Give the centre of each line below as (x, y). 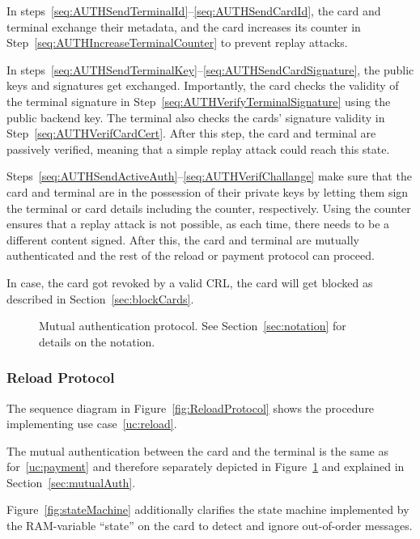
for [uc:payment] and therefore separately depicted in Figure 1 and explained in (206, 467)
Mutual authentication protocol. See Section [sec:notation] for (193, 326)
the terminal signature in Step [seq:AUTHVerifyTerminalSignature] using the (199, 101)
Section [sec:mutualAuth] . (71, 482)
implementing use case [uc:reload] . (92, 424)
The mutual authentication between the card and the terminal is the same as (197, 450)
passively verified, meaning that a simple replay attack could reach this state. (198, 149)
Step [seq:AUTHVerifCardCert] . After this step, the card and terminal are (191, 133)
